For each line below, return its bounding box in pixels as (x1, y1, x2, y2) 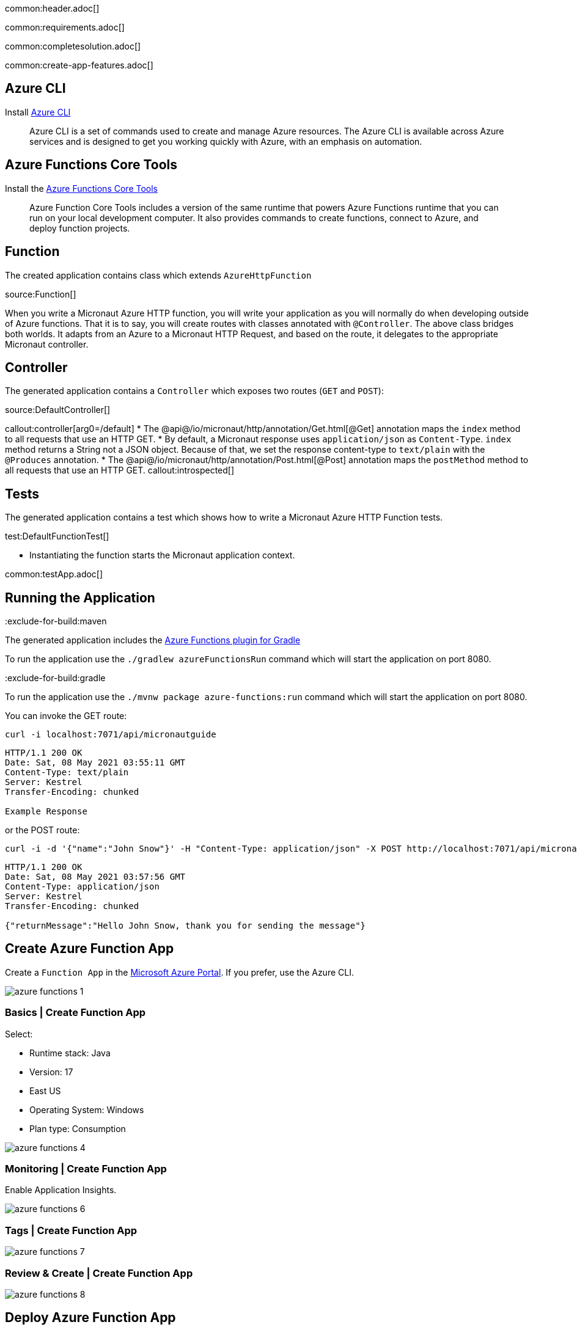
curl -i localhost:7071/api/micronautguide (5, 729, 216, 740)
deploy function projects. (29, 222, 130, 233)
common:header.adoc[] (5, 3, 100, 13)
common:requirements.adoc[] (5, 22, 125, 32)
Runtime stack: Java (29, 1047, 111, 1058)
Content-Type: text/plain (5, 767, 129, 778)
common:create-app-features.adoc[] (5, 60, 153, 70)
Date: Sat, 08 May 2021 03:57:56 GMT (5, 872, 186, 882)
